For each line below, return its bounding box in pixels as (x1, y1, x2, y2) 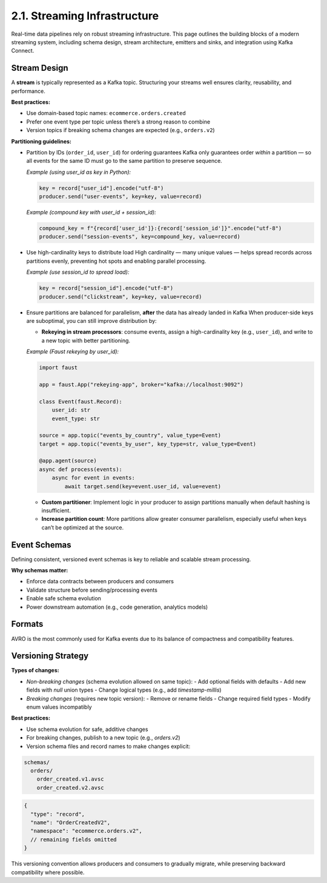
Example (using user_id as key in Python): (26, 168, 131, 176)
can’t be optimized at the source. (41, 524, 124, 531)
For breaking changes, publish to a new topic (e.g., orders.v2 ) (26, 734, 181, 741)
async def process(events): (39, 466, 122, 472)
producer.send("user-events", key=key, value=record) (39, 193, 202, 200)
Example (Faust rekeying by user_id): (26, 348, 119, 356)
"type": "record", (30, 810, 85, 818)
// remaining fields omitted (30, 836, 117, 843)
